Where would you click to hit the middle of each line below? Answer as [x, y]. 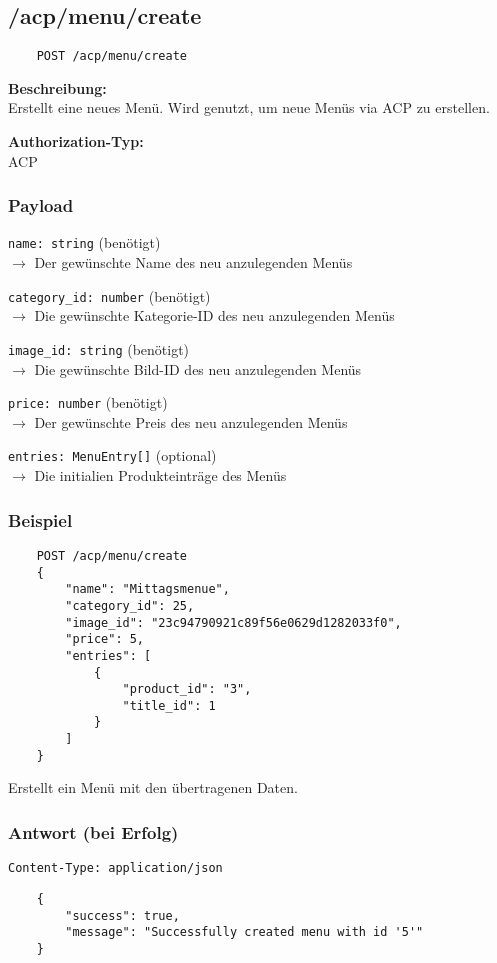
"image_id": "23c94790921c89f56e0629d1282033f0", [233, 622]
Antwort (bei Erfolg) [93, 831]
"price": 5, [105, 639]
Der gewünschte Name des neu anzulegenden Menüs [193, 262]
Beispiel [40, 519]
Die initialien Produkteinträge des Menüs [160, 475]
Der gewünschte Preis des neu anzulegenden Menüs [191, 421]
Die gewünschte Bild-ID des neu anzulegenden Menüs [198, 368]
